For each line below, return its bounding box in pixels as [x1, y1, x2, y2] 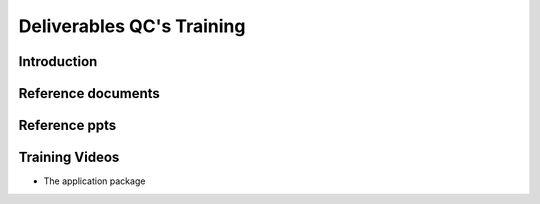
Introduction [18, 53, 98, 70]
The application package [43, 175, 146, 187]
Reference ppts [18, 117, 117, 134]
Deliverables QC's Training [18, 15, 246, 37]
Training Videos [18, 149, 120, 166]
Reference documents [18, 85, 160, 102]
